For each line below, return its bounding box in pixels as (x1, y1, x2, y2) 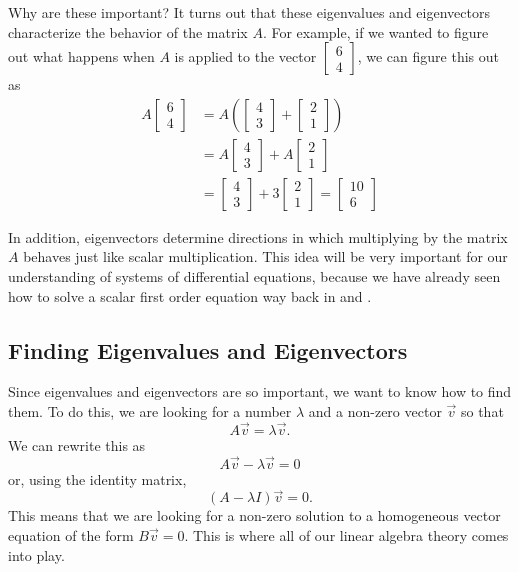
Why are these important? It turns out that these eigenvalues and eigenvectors (8, 2, 490, 22)
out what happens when (8, 46, 155, 67)
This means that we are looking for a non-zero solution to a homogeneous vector (8, 505, 501, 526)
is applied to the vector (174, 46, 317, 67)
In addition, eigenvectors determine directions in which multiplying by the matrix (8, 226, 508, 247)
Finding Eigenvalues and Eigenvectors (8, 334, 408, 365)
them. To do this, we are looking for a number (8, 401, 292, 422)
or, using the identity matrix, (8, 468, 187, 489)
